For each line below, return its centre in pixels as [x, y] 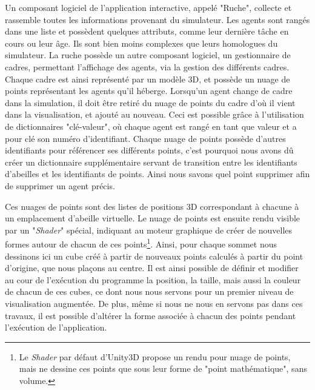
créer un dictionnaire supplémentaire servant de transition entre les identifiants [151, 162]
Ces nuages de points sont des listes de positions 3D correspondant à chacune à [152, 206]
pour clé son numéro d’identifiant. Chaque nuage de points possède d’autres [145, 138]
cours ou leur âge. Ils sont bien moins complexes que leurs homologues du [141, 43]
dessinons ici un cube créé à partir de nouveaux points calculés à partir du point [154, 256]
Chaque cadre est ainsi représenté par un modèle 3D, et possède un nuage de [148, 79]
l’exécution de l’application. [56, 327]
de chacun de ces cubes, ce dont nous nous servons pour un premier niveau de [149, 291]
